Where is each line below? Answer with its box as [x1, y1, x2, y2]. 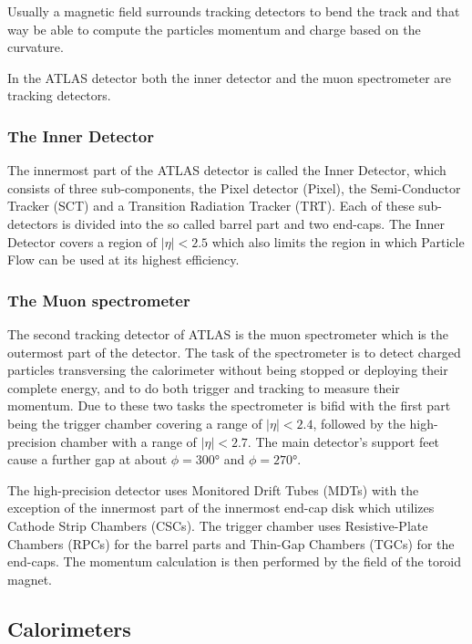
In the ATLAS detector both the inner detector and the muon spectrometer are [7, 68, 451, 87]
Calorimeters [7, 614, 131, 642]
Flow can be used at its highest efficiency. [7, 250, 240, 269]
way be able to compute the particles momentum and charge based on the [7, 19, 421, 38]
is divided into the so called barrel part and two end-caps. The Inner [61, 213, 445, 233]
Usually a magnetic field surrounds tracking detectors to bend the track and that [7, 2, 460, 20]
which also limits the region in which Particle [211, 232, 465, 251]
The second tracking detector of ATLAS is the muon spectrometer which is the [7, 324, 448, 343]
